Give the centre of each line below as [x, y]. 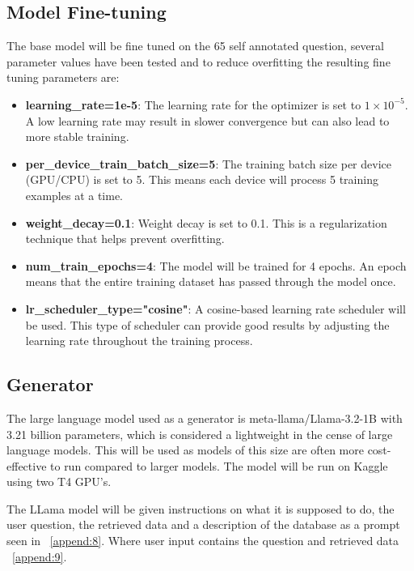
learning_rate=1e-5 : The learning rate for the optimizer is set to [193, 104]
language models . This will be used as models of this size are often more [185, 450]
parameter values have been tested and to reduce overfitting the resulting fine [199, 61]
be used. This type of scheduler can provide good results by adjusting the [207, 324]
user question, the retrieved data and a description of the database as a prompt [203, 524]
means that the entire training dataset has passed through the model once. [211, 281]
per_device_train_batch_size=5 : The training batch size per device [208, 163]
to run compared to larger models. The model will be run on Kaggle [219, 465]
